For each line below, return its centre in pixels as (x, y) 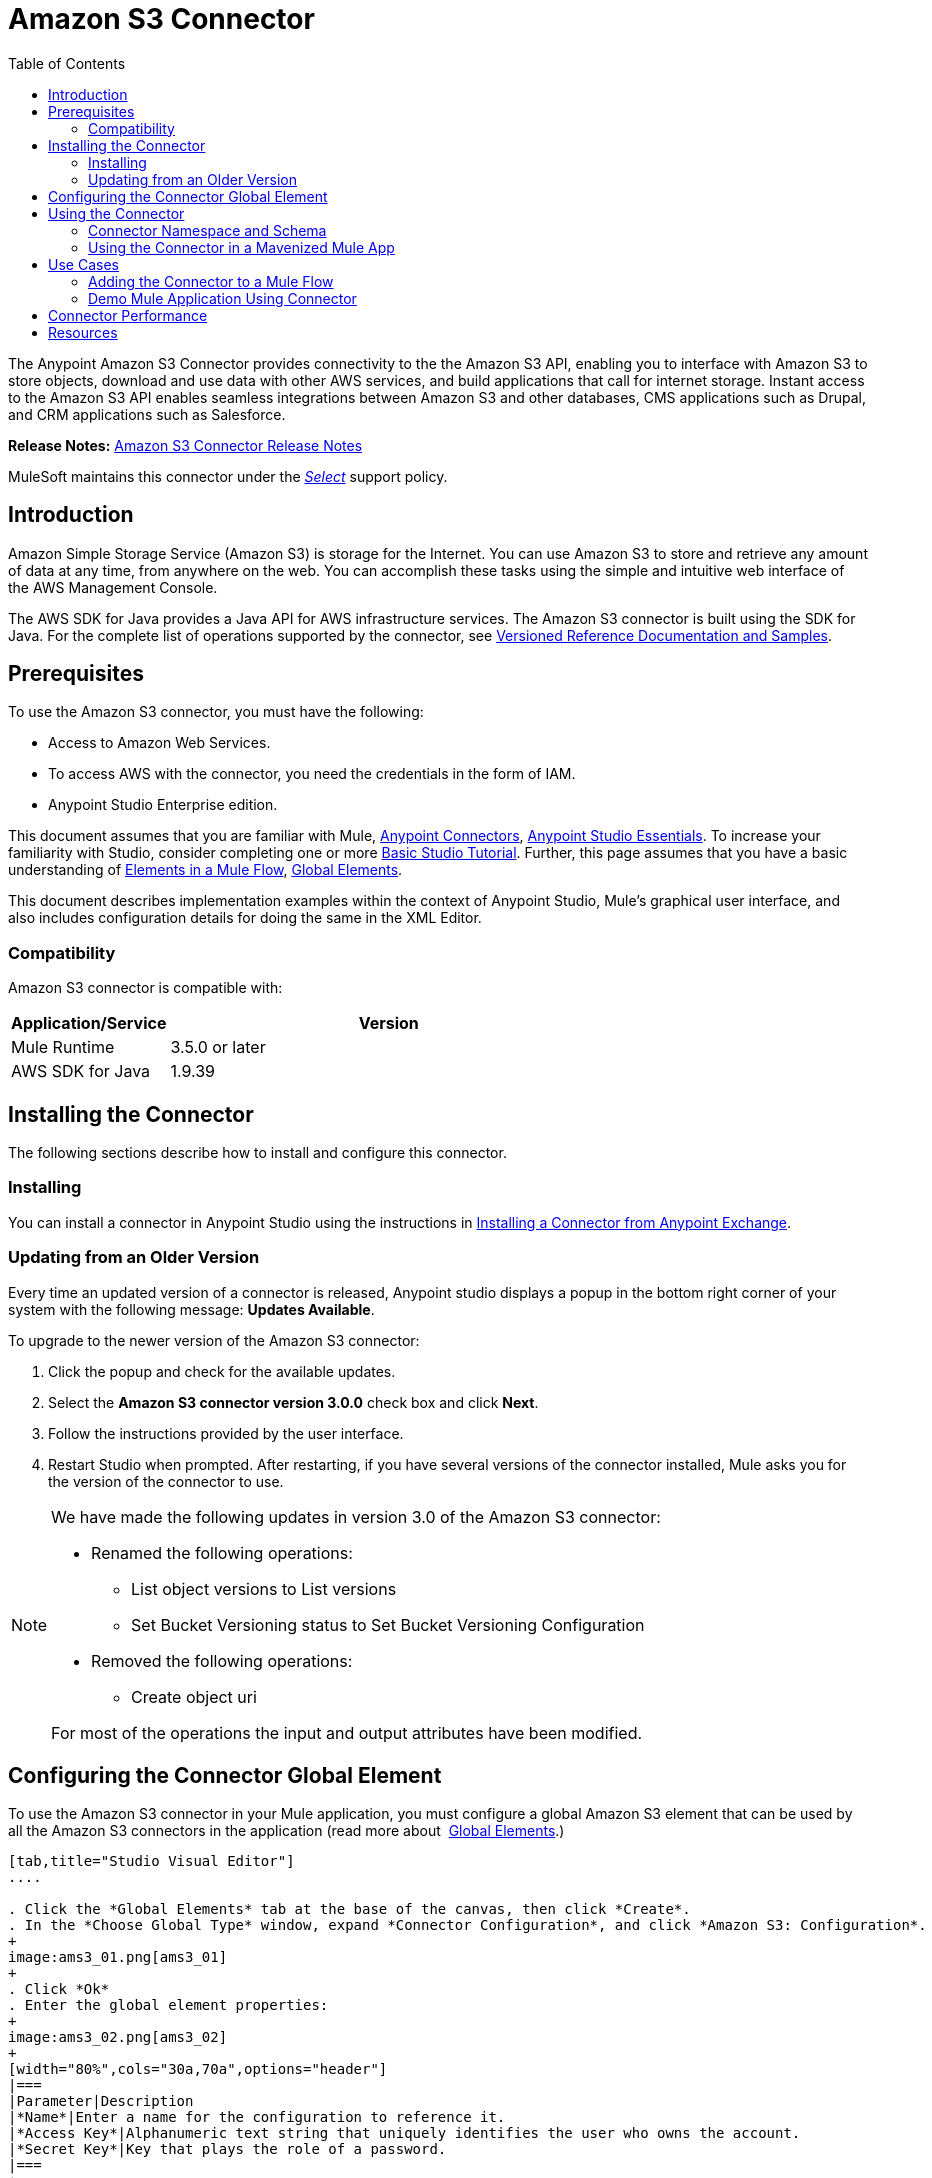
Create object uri (194, 1696)
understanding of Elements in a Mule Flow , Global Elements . (205, 870)
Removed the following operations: (222, 1660)
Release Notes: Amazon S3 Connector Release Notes (185, 445)
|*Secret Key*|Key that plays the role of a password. (227, 2149)
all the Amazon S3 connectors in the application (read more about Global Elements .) (286, 1831)
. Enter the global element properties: (168, 2005)
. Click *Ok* (59, 1989)
